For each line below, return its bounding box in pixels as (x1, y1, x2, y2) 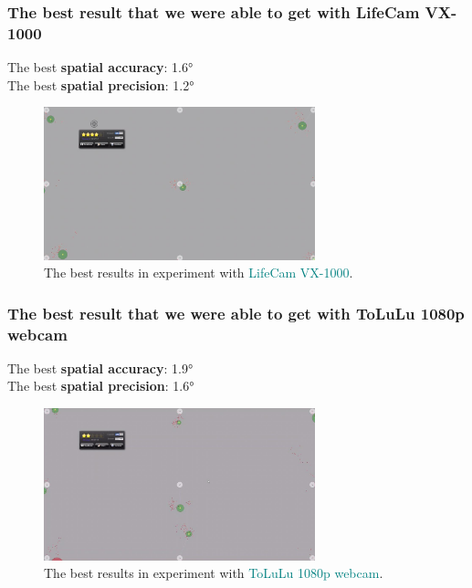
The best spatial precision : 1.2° (7, 75, 194, 94)
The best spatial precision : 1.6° (7, 376, 194, 395)
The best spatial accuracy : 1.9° (7, 358, 194, 377)
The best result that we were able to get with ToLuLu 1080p (7, 301, 465, 324)
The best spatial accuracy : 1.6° (7, 58, 194, 77)
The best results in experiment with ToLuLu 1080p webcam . (44, 563, 383, 583)
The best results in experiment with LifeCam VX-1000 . (44, 263, 353, 282)
